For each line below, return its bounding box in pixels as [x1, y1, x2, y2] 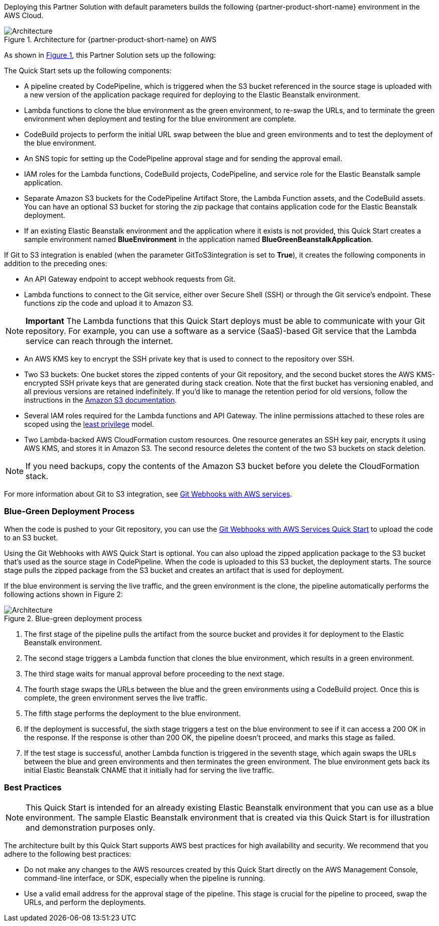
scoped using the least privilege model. [24, 420, 154, 428]
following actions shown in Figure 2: [4, 590, 123, 599]
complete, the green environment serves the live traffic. [24, 693, 208, 702]
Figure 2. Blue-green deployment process [4, 614, 142, 623]
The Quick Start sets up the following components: [4, 66, 172, 75]
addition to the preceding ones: [4, 259, 107, 268]
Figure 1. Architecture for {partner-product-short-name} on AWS [4, 35, 217, 44]
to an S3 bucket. [4, 533, 58, 542]
